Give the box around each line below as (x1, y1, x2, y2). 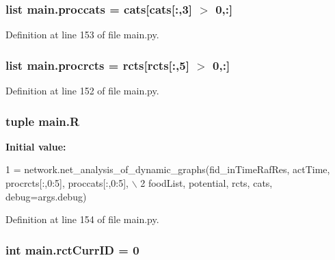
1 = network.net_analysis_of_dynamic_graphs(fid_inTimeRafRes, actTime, (5, 162, 330, 177)
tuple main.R (5, 112, 80, 129)
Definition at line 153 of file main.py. (5, 27, 159, 42)
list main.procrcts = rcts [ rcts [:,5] (5, 56, 189, 73)
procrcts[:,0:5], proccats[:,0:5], (5, 176, 129, 190)
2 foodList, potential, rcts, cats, (140, 176, 273, 190)
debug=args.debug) (5, 189, 87, 203)
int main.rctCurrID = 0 (5, 241, 139, 258)
